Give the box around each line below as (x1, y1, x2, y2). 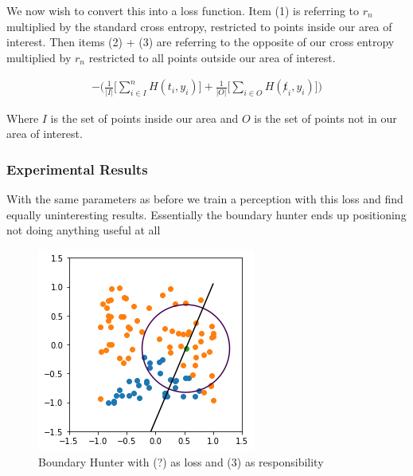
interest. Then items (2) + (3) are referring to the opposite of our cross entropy (6, 33, 395, 50)
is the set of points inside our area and (50, 109, 239, 126)
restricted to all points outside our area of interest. (88, 49, 336, 65)
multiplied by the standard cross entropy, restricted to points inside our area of (6, 18, 392, 34)
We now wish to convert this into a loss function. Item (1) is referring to (6, 2, 360, 18)
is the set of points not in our (254, 109, 397, 126)
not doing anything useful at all (6, 222, 161, 238)
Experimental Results (6, 159, 148, 179)
